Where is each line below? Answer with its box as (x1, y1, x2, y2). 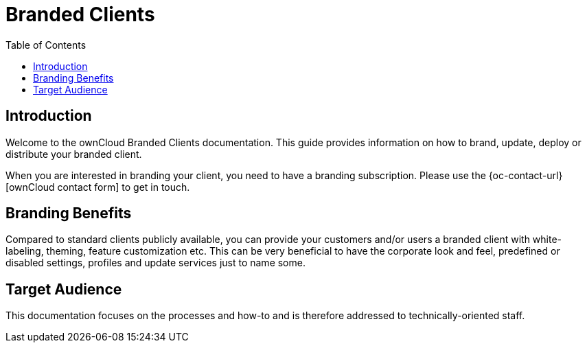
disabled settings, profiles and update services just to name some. (5, 257, 306, 269)
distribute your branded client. (5, 148, 142, 160)
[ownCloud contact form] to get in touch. (5, 181, 190, 193)
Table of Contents (5, 38, 87, 51)
